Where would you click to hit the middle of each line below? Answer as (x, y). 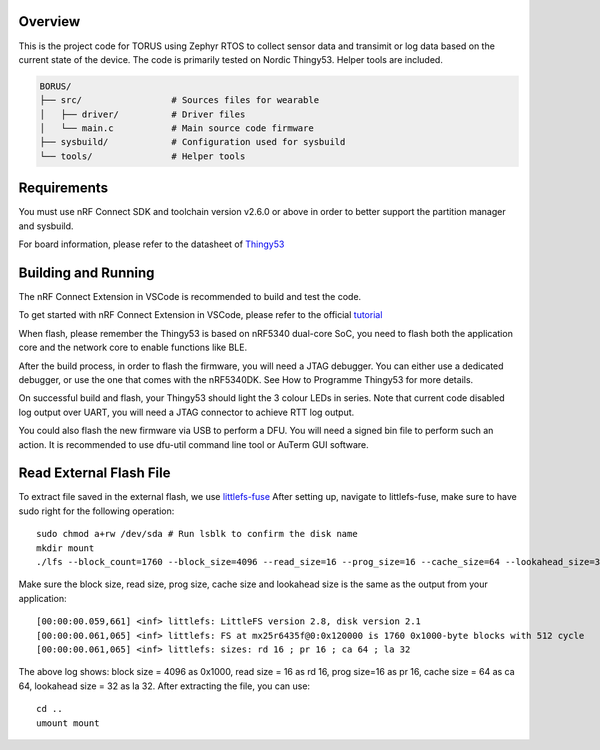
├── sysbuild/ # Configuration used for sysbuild (192, 142)
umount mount (68, 723)
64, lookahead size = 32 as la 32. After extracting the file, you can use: (164, 686)
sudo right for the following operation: (96, 511)
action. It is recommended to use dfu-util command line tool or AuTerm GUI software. (193, 444)
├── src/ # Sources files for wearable (179, 100)
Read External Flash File (94, 473)
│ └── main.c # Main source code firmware (176, 128)
